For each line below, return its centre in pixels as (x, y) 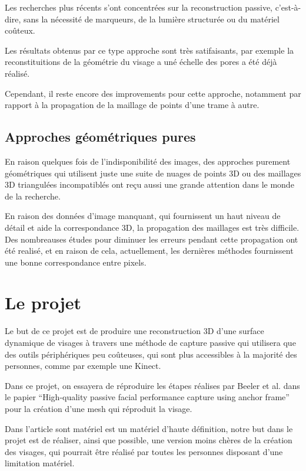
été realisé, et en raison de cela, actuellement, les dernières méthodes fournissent (149, 251)
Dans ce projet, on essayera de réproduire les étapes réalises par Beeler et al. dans (152, 385)
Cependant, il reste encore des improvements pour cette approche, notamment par (153, 93)
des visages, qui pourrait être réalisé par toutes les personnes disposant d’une (144, 451)
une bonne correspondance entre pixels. (76, 262)
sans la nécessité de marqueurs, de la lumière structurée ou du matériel (151, 19)
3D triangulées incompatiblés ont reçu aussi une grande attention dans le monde (149, 184)
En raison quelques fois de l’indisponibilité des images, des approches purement (148, 161)
